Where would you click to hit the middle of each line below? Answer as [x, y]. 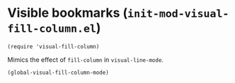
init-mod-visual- [178, 14]
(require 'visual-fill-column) [53, 46]
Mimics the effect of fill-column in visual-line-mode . [86, 59]
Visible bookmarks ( [68, 13]
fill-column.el [52, 29]
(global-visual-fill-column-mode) [58, 72]
